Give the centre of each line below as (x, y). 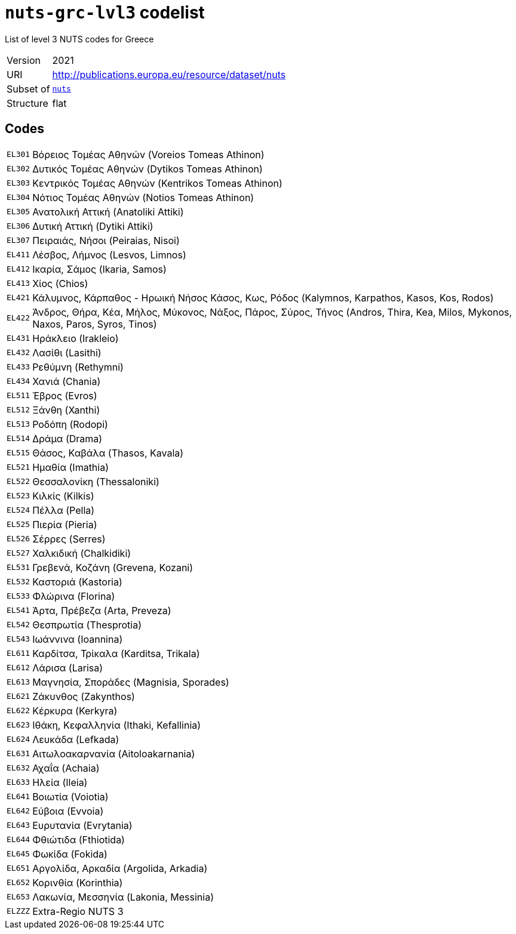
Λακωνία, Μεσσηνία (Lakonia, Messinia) (123, 897)
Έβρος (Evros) (65, 395)
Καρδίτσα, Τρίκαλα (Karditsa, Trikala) (116, 653)
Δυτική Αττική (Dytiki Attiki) (93, 226)
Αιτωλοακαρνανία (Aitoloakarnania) (114, 753)
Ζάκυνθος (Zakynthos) (84, 696)
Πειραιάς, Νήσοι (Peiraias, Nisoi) (106, 240)
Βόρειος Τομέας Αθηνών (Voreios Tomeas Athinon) (148, 154)
